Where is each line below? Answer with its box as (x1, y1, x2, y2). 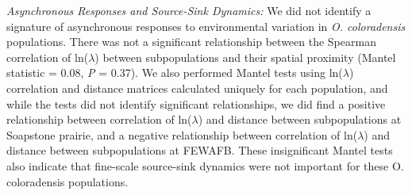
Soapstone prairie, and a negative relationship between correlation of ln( (6, 126, 358, 143)
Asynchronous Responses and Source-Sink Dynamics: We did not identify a (6, 2, 372, 18)
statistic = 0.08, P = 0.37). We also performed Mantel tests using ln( (6, 64, 343, 81)
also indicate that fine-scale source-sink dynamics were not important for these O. (6, 157, 404, 174)
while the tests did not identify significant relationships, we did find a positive (6, 95, 386, 112)
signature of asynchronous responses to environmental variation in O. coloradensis (6, 17, 406, 34)
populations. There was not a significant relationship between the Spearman (6, 33, 376, 50)
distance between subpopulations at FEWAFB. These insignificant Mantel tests (6, 142, 393, 159)
